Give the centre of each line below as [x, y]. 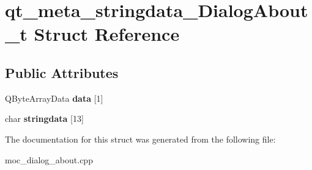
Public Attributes [62, 72]
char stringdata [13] [44, 119]
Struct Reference [107, 34]
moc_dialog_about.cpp [49, 159]
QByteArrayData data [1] [54, 98]
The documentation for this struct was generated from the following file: [140, 139]
